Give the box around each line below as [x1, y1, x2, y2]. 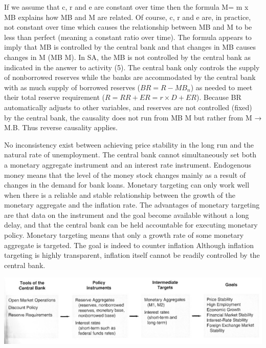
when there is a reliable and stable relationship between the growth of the [4, 189, 235, 200]
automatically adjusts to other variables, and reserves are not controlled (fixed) [4, 101, 252, 112]
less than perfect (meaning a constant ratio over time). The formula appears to [4, 31, 252, 42]
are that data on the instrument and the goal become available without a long [4, 209, 249, 220]
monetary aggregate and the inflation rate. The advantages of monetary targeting [4, 199, 260, 210]
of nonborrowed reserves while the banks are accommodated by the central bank [4, 72, 256, 83]
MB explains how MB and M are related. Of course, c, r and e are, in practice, [4, 11, 251, 22]
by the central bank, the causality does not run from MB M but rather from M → [4, 112, 262, 122]
